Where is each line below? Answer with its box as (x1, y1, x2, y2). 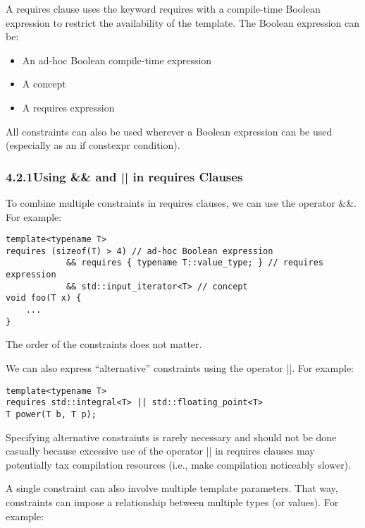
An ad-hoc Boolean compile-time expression (22, 52, 212, 67)
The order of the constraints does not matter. (6, 337, 202, 352)
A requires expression (22, 100, 115, 114)
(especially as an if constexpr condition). (6, 138, 180, 152)
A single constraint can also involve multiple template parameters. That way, (6, 481, 338, 496)
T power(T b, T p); (6, 409, 97, 419)
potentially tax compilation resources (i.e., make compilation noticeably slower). (6, 457, 351, 472)
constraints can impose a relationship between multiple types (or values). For (6, 494, 339, 509)
